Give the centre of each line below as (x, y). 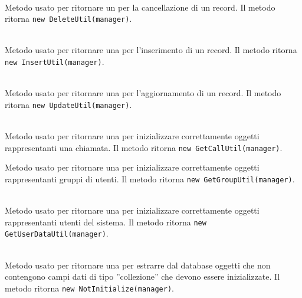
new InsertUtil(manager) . (55, 62)
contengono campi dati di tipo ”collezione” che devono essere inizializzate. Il (142, 276)
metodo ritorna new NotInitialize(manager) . (89, 288)
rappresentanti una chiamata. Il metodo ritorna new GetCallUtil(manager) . (144, 147)
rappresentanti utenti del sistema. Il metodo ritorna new (106, 222)
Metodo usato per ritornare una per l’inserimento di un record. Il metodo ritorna (151, 50)
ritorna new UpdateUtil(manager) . (68, 104)
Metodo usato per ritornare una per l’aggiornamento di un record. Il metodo (143, 93)
